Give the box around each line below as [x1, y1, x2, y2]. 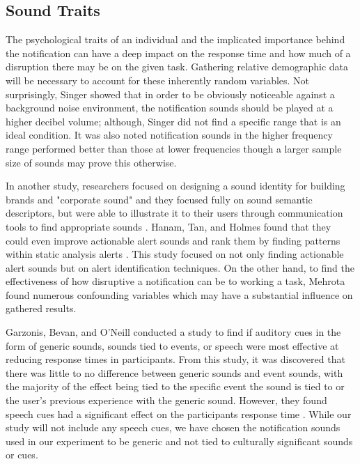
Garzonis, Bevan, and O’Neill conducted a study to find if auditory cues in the [6, 325, 341, 339]
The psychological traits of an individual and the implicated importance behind [6, 32, 345, 47]
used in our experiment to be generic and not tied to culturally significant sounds [6, 433, 353, 448]
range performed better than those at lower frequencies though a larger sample [6, 141, 342, 155]
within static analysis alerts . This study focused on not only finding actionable [6, 247, 344, 261]
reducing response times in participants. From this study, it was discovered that [6, 352, 345, 366]
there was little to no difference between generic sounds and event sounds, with [6, 365, 343, 380]
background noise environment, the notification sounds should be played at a [6, 100, 334, 115]
